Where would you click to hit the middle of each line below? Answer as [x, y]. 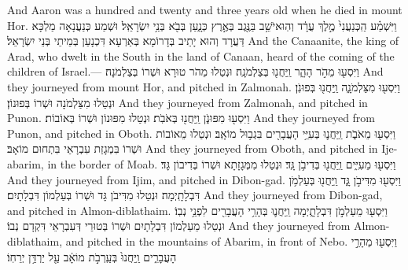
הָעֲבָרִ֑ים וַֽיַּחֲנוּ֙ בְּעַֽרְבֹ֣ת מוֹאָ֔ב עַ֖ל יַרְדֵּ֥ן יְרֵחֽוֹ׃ [92, 256]
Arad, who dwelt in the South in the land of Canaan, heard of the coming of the [201, 55]
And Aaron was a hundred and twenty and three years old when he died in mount [205, 9]
